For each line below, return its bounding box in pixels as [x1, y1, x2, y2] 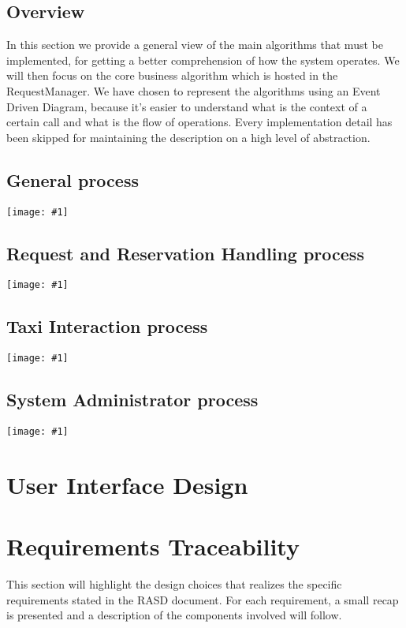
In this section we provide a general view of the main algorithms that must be [6, 36, 383, 53]
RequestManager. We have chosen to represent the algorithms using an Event [6, 82, 381, 99]
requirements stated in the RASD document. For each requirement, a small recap [6, 591, 399, 607]
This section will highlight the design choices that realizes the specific [6, 576, 342, 592]
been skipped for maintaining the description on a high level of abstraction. [6, 129, 371, 145]
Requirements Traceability [6, 530, 300, 563]
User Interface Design [6, 468, 248, 500]
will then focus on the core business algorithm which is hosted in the [6, 67, 338, 84]
